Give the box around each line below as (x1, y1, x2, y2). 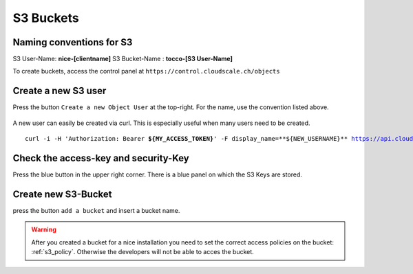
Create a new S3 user (12, 85, 107, 97)
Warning (31, 225, 56, 233)
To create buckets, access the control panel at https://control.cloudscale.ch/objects (12, 67, 280, 76)
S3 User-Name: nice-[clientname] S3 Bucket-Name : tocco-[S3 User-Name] (12, 55, 233, 63)
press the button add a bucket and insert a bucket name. (12, 206, 180, 214)
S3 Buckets (12, 10, 79, 25)
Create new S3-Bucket (12, 188, 112, 200)
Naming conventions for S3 (12, 36, 133, 48)
